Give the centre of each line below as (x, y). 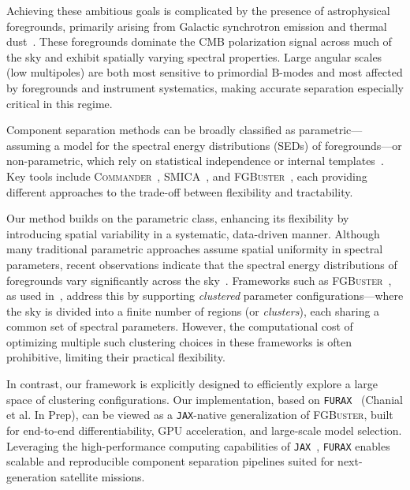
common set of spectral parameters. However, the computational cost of (180, 326)
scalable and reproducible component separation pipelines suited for (170, 461)
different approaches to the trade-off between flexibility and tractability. (180, 191)
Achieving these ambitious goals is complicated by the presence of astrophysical (198, 10)
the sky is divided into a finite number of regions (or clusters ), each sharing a (193, 310)
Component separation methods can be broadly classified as (151, 130)
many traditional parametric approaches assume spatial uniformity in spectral (195, 249)
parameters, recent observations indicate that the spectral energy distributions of (202, 264)
